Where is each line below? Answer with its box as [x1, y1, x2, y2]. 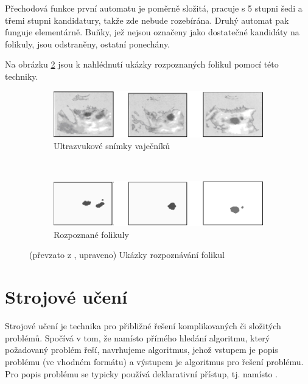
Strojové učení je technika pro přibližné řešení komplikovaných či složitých [5, 319, 281, 332]
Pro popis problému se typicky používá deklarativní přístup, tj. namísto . [5, 367, 278, 380]
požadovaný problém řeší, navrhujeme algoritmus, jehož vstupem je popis [5, 343, 278, 356]
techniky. [5, 69, 38, 82]
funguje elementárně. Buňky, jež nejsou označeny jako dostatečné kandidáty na [5, 26, 299, 38]
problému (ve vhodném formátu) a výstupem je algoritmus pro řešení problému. [5, 355, 304, 368]
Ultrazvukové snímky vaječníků [54, 139, 170, 152]
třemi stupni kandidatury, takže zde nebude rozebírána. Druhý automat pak [5, 13, 289, 26]
